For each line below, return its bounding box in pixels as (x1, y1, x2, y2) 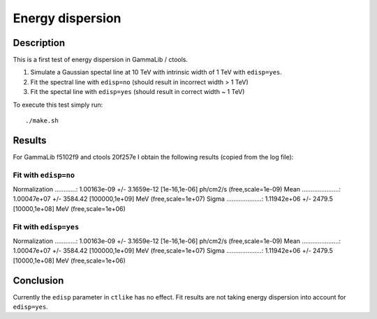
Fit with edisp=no (13, 170, 75, 180)
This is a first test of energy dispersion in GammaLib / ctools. (13, 56, 188, 64)
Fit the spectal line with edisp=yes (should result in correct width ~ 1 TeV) (30, 88, 245, 96)
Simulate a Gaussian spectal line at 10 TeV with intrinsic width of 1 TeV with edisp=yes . (30, 68, 283, 77)
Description (13, 37, 66, 49)
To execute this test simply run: (13, 100, 103, 109)
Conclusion (13, 274, 64, 286)
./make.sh (25, 117, 59, 125)
